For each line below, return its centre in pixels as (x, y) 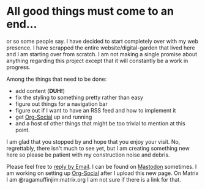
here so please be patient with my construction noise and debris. (88, 155)
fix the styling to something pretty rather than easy (79, 97)
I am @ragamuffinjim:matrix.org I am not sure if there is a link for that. (94, 179)
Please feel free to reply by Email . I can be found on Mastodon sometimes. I (102, 166)
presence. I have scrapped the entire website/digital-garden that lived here (101, 48)
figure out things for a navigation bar (61, 104)
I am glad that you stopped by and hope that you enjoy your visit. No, (93, 141)
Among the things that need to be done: (57, 79)
